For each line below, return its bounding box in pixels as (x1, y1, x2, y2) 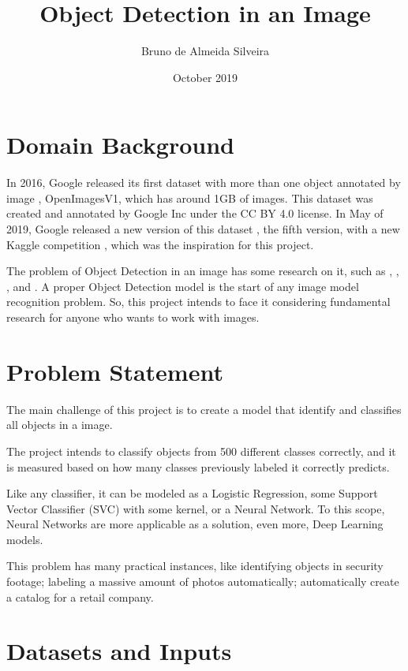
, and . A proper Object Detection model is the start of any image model (6, 278, 359, 294)
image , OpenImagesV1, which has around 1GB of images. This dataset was (6, 189, 373, 206)
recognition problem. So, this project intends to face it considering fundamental (6, 293, 391, 310)
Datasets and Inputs (6, 635, 232, 667)
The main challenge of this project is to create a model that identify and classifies (6, 401, 402, 417)
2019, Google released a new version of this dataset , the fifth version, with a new (6, 221, 400, 237)
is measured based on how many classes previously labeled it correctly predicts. (6, 458, 390, 475)
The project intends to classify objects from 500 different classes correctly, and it (6, 442, 396, 459)
